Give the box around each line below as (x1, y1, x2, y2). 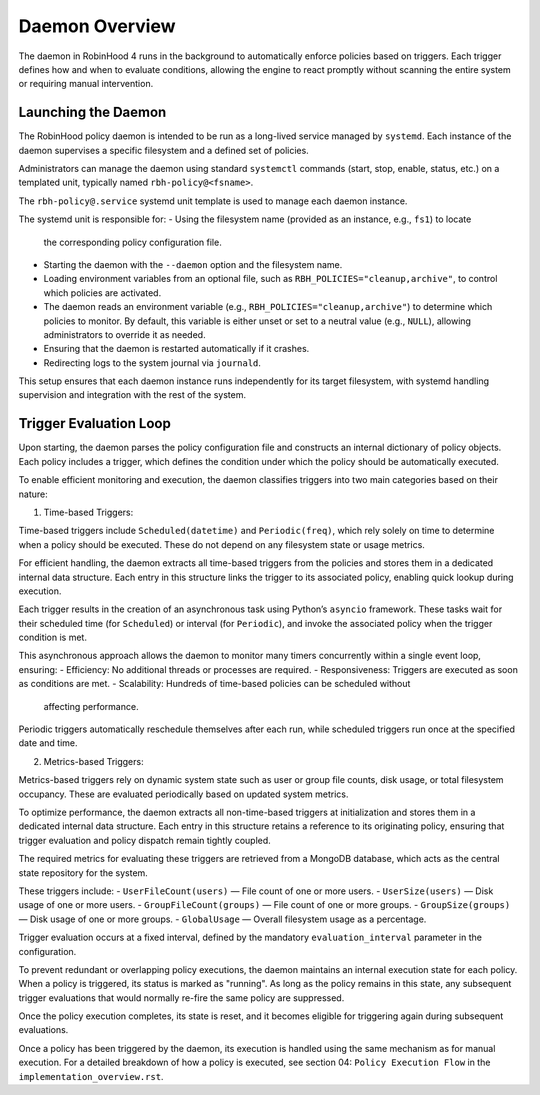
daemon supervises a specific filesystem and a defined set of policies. (18, 144, 309, 156)
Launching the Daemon (18, 104, 167, 121)
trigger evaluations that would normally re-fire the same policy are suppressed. (18, 991, 345, 1004)
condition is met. (18, 631, 87, 644)
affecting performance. (43, 700, 139, 712)
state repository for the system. (18, 866, 149, 879)
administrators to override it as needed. (43, 328, 206, 340)
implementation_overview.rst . (18, 1070, 164, 1082)
